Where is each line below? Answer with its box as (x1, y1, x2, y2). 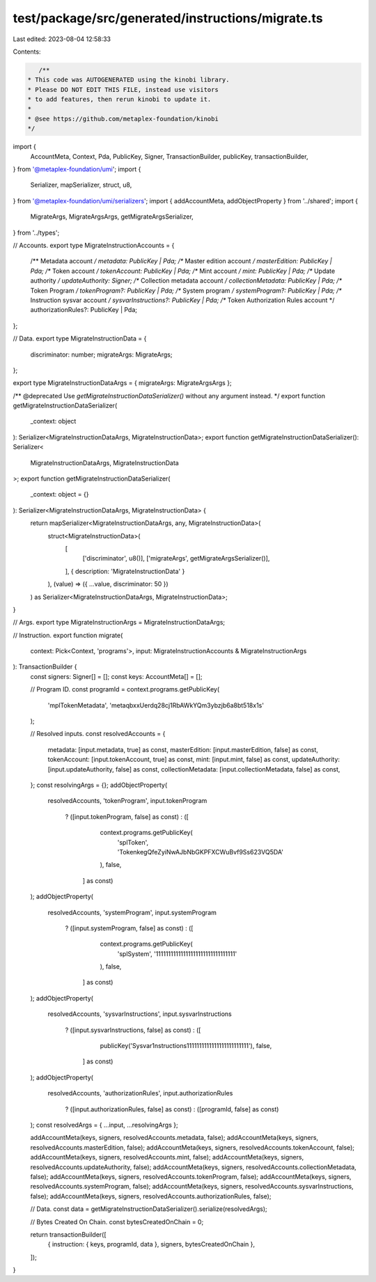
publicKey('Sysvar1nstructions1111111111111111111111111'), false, (100, 1042, 272, 1050)
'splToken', (117, 838, 149, 846)
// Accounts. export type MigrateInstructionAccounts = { (13, 241, 175, 249)
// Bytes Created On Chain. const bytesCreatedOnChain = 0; (30, 1217, 204, 1226)
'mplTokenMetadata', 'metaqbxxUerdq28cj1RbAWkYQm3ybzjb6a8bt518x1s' (47, 701, 265, 710)
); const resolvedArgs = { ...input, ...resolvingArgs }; (30, 1120, 178, 1129)
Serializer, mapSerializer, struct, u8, (30, 181, 132, 189)
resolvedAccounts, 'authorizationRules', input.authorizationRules (47, 1089, 233, 1097)
